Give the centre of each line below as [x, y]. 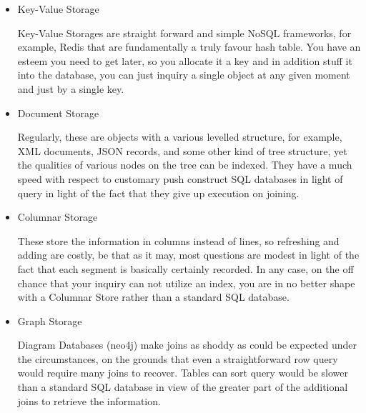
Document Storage [58, 113]
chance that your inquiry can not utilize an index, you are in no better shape [186, 283]
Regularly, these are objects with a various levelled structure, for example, [180, 137]
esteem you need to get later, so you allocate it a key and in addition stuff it [185, 60]
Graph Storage [50, 320]
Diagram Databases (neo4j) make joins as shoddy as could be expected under [187, 345]
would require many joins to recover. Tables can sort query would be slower [183, 373]
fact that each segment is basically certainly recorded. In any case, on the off [186, 268]
